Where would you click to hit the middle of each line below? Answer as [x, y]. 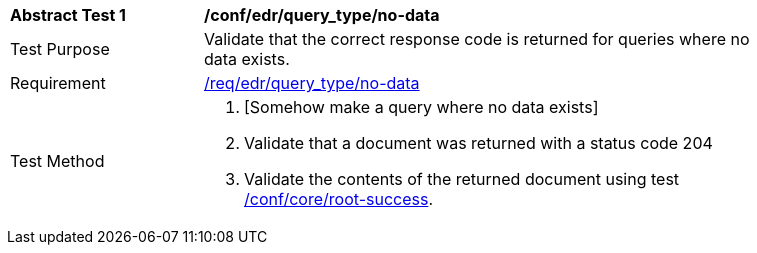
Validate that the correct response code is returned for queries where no [477, 39]
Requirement [58, 83]
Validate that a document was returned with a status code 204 [478, 143]
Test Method [57, 161]
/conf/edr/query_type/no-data [322, 15]
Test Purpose [60, 49]
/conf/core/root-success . [339, 199]
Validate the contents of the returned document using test [462, 179]
